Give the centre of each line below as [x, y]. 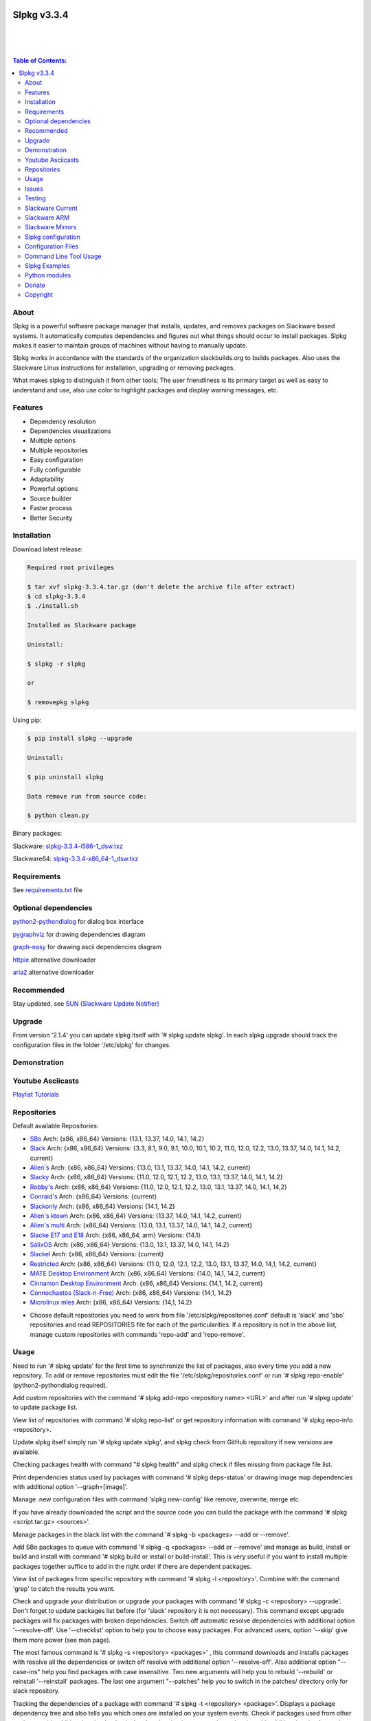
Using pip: [27, 720]
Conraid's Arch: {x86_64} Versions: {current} [93, 1196]
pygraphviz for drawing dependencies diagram [79, 934]
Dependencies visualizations [70, 431]
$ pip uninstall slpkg [65, 777]
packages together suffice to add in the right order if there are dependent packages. [132, 1566]
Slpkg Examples [47, 266]
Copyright [39, 295]
